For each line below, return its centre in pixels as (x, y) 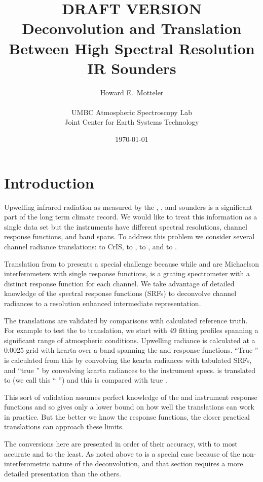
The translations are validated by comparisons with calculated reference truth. (126, 320)
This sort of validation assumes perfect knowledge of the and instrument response (131, 397)
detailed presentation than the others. (63, 473)
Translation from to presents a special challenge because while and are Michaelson (132, 263)
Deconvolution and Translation (132, 28)
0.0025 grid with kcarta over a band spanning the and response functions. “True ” (131, 350)
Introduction (49, 182)
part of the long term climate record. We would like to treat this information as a (131, 217)
